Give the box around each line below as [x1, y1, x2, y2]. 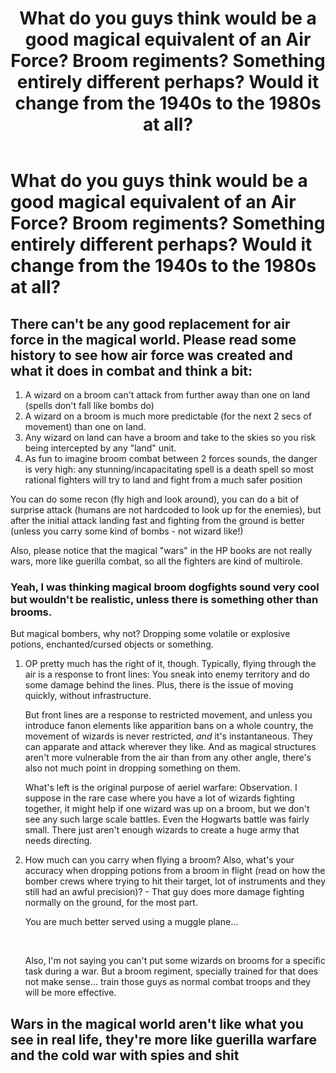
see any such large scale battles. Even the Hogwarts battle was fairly [24, 813, 310, 826]
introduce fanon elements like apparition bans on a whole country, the [24, 720, 314, 732]
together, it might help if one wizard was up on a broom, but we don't [24, 803, 310, 815]
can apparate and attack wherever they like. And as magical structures [24, 741, 317, 753]
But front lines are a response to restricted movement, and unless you [24, 709, 313, 721]
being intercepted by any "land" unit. [24, 442, 177, 454]
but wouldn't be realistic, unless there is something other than [10, 592, 319, 606]
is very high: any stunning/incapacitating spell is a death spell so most [24, 463, 314, 475]
